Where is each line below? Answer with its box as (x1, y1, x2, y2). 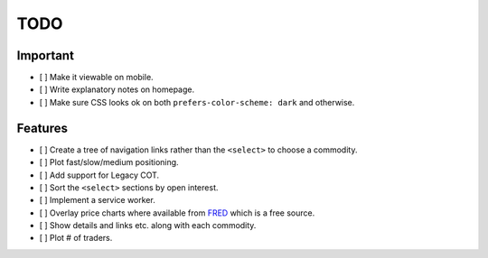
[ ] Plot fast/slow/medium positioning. (39, 157, 180, 168)
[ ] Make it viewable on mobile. (39, 72, 154, 83)
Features (16, 120, 68, 135)
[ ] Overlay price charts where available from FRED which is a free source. (39, 207, 315, 218)
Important (16, 48, 74, 63)
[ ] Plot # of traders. (39, 233, 113, 244)
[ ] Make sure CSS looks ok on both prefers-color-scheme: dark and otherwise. (39, 97, 355, 107)
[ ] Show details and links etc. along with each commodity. (39, 220, 257, 231)
